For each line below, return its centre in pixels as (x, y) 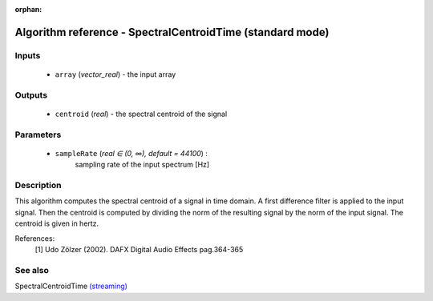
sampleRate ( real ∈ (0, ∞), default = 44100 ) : (132, 153)
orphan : (28, 9)
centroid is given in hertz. (57, 223)
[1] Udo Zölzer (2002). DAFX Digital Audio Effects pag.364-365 (139, 249)
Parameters (38, 134)
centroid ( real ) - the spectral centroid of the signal (141, 114)
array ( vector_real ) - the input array (115, 74)
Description (38, 186)
